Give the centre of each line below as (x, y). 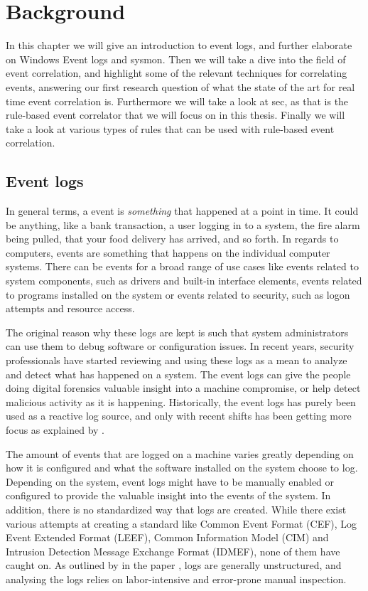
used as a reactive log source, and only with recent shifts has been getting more (179, 416)
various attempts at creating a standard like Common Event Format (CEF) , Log (182, 523)
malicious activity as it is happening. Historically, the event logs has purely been (181, 401)
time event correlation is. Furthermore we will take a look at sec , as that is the (177, 101)
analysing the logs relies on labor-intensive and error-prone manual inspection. (176, 579)
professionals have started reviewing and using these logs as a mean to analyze (177, 360)
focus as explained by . (55, 429)
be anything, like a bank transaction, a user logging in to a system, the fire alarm (183, 224)
